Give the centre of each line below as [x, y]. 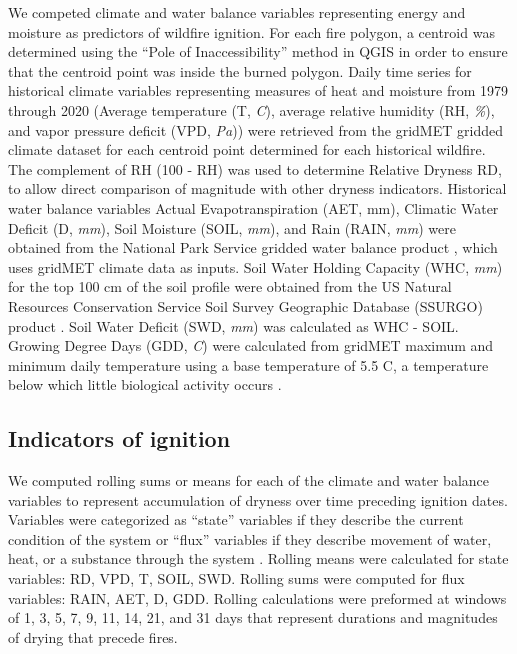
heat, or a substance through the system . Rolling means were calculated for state [258, 558]
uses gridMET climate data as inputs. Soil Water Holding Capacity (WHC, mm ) [255, 266]
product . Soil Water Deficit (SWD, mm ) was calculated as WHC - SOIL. [233, 325]
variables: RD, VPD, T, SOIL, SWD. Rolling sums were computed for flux [236, 578]
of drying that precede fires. [93, 636]
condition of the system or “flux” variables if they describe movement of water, [250, 538]
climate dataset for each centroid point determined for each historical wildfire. [247, 149]
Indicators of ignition [119, 438]
